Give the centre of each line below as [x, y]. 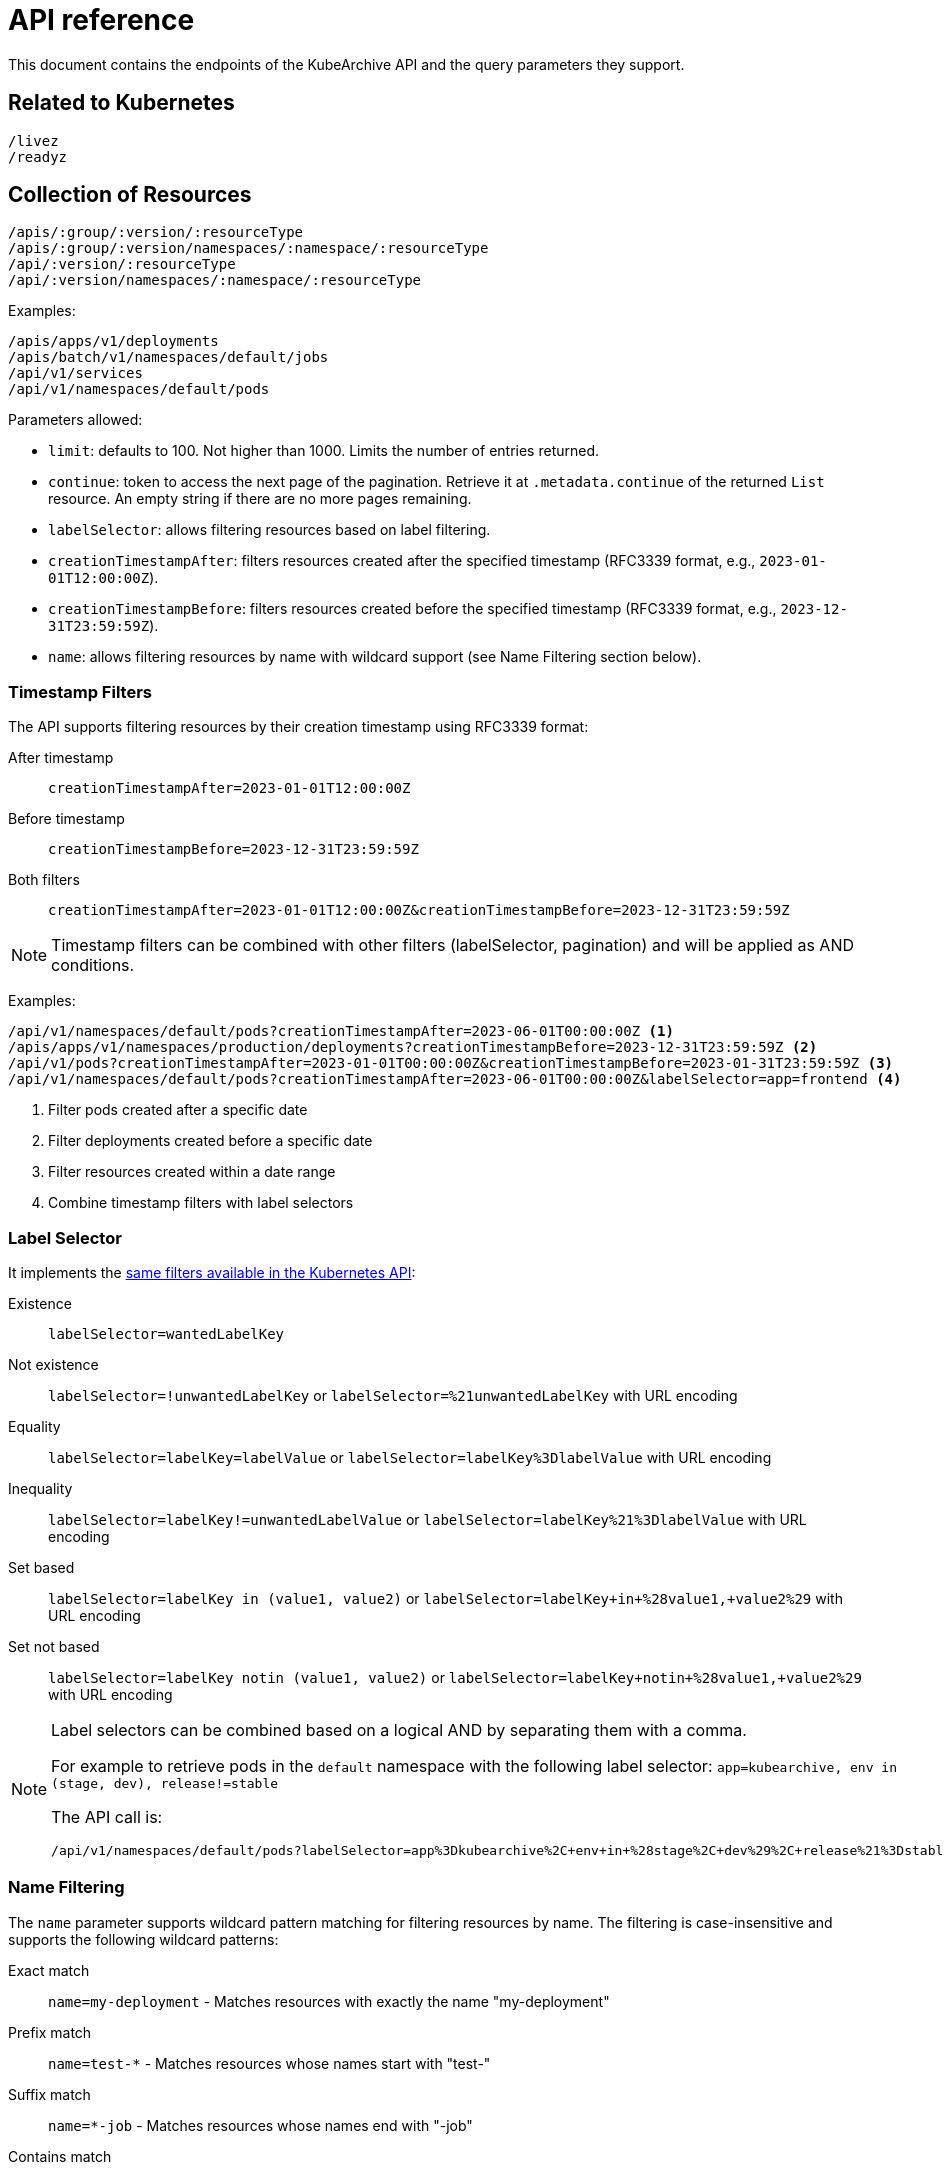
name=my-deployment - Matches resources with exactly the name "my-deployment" [329, 2001]
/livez [33, 140]
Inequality [40, 1488]
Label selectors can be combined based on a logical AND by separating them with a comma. [399, 1729]
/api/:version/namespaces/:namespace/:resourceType [215, 280]
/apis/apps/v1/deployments [113, 341]
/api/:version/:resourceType [122, 264]
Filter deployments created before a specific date [210, 1141]
